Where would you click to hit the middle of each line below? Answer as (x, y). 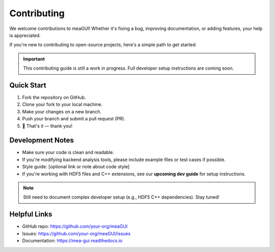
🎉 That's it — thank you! (47, 126)
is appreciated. (25, 35)
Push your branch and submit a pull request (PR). (74, 119)
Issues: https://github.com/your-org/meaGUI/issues (76, 233)
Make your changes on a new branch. (62, 111)
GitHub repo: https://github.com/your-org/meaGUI (75, 227)
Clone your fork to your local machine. (62, 105)
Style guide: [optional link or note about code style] (76, 167)
